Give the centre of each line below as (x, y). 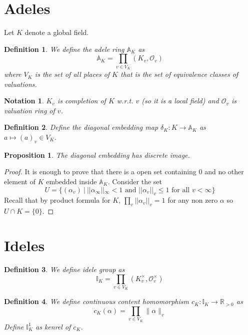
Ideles (24, 245)
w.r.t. (125, 101)
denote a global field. (57, 32)
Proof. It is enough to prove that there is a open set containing (100, 171)
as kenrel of (53, 326)
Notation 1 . (24, 101)
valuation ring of (29, 110)
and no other (224, 171)
